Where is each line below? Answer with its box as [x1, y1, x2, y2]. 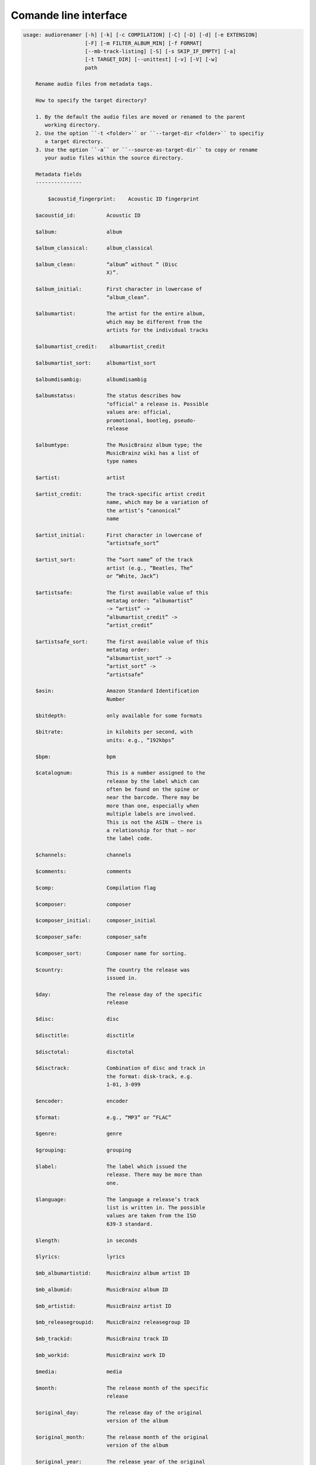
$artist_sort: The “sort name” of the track [35, 557, 193, 563]
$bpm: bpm [35, 753, 116, 760]
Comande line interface [11, 9, 128, 22]
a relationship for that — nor [106, 827, 196, 834]
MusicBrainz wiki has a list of [106, 450, 200, 456]
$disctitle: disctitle [35, 1032, 135, 1038]
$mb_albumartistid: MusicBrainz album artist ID [35, 1270, 190, 1277]
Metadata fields [35, 171, 82, 178]
